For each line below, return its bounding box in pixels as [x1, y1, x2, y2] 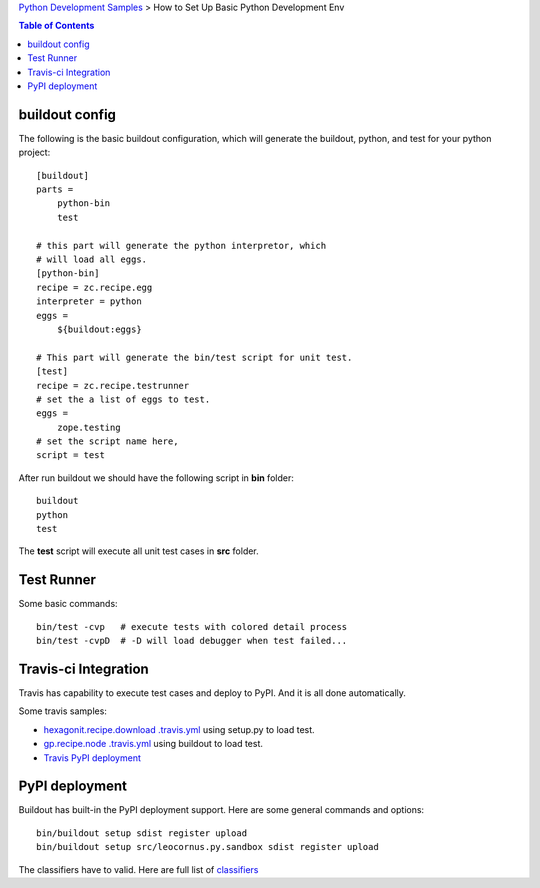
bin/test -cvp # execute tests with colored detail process [36, 621, 348, 632]
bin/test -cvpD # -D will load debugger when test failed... [36, 635, 348, 647]
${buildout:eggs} [56, 323, 142, 335]
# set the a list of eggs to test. [36, 393, 211, 405]
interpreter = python [36, 296, 142, 307]
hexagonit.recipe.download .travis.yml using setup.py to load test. [43, 723, 315, 735]
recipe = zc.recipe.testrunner [36, 380, 190, 391]
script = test [36, 450, 105, 461]
